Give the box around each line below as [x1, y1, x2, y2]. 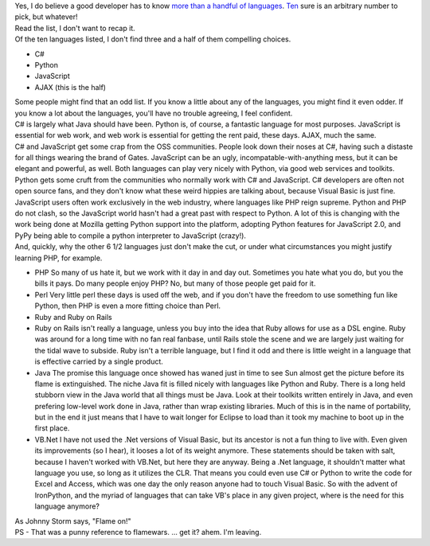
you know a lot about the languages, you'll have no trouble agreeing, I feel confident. [14, 108, 293, 118]
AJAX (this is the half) [34, 82, 107, 92]
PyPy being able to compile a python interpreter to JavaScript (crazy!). [14, 231, 247, 240]
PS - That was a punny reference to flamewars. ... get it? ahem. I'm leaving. [14, 527, 262, 536]
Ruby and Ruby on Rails [34, 312, 113, 322]
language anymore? [34, 501, 100, 511]
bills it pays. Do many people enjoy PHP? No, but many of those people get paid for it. [34, 279, 316, 288]
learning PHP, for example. [14, 253, 103, 263]
